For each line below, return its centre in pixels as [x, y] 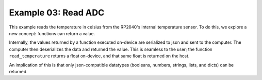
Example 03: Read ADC [57, 13]
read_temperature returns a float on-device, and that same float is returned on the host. [99, 56]
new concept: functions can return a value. [52, 33]
